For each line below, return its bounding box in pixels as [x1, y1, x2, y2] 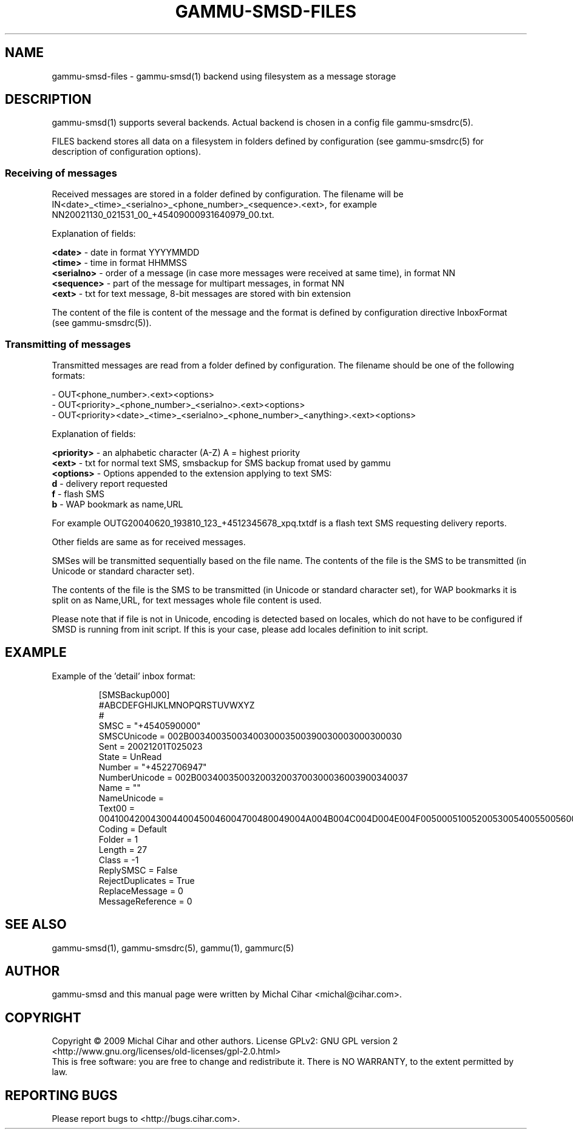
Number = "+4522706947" [98, 761, 207, 772]
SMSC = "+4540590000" [98, 720, 201, 731]
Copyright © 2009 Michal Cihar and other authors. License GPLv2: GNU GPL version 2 [52, 1036, 398, 1047]
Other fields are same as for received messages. [52, 536, 246, 547]
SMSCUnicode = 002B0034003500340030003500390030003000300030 [98, 730, 402, 741]
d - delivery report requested [52, 478, 168, 489]
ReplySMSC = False [98, 864, 178, 875]
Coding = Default [98, 823, 167, 834]
